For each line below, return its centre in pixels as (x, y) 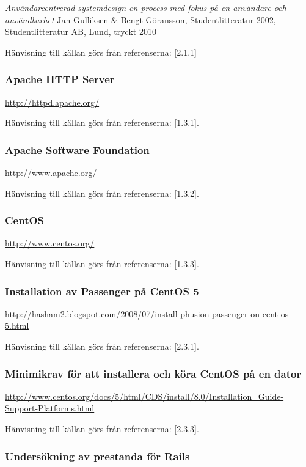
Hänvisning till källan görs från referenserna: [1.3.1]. (102, 123)
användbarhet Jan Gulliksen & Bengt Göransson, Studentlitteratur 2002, (140, 19)
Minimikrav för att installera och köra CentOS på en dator (153, 373)
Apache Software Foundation (77, 149)
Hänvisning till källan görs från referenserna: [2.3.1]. (102, 346)
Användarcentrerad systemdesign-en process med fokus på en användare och (146, 7)
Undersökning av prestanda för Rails (97, 456)
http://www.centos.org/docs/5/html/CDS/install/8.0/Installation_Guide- (144, 396)
